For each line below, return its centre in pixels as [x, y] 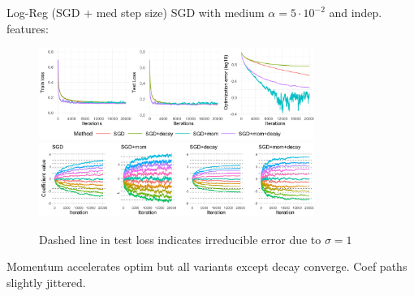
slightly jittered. [46, 282]
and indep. [356, 12]
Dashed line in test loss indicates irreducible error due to [180, 239]
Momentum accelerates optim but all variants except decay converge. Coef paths [207, 266]
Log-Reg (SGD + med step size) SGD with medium [136, 12]
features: [28, 28]
